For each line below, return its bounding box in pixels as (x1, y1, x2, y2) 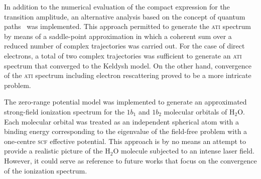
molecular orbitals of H (164, 106, 235, 116)
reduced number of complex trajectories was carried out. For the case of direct (4, 40, 245, 51)
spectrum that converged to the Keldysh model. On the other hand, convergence (4, 60, 252, 70)
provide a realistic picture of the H (4, 145, 110, 156)
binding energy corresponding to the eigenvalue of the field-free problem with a (4, 126, 247, 136)
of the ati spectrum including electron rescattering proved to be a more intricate (4, 70, 251, 80)
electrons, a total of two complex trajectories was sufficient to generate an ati (4, 50, 242, 60)
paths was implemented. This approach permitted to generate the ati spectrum (4, 21, 251, 31)
